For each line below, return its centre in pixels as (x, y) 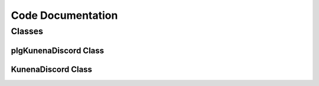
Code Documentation (64, 15)
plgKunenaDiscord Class (58, 50)
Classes (27, 31)
